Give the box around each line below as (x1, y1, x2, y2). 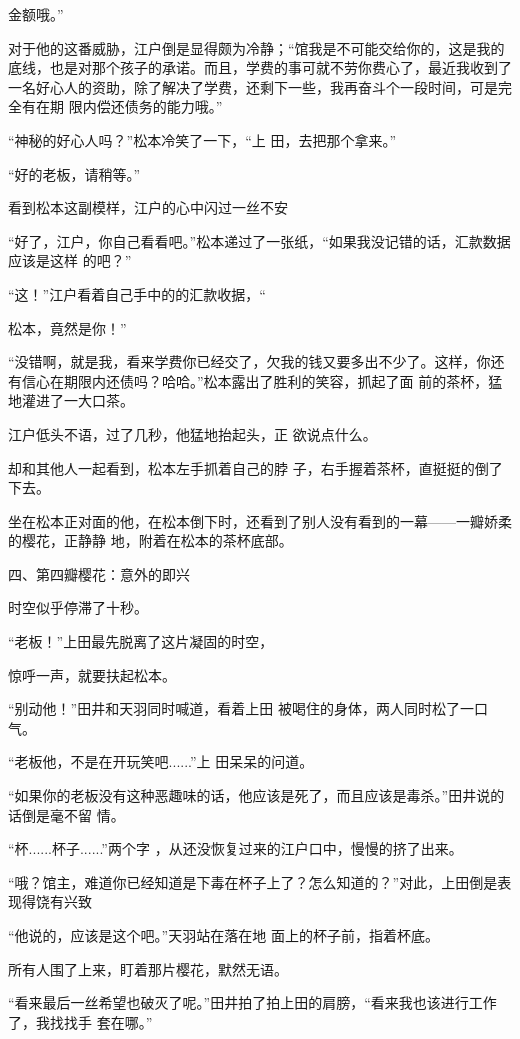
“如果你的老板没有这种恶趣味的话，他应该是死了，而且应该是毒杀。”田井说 (8, 785, 491, 806)
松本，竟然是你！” (8, 317, 127, 338)
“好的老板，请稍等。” (8, 163, 141, 184)
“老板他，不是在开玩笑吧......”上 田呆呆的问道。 (8, 751, 314, 772)
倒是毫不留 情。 (21, 804, 125, 825)
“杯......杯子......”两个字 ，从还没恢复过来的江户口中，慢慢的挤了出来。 (8, 838, 463, 859)
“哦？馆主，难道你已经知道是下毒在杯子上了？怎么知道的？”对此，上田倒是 (8, 871, 498, 892)
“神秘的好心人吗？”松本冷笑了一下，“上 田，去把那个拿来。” (8, 129, 397, 150)
